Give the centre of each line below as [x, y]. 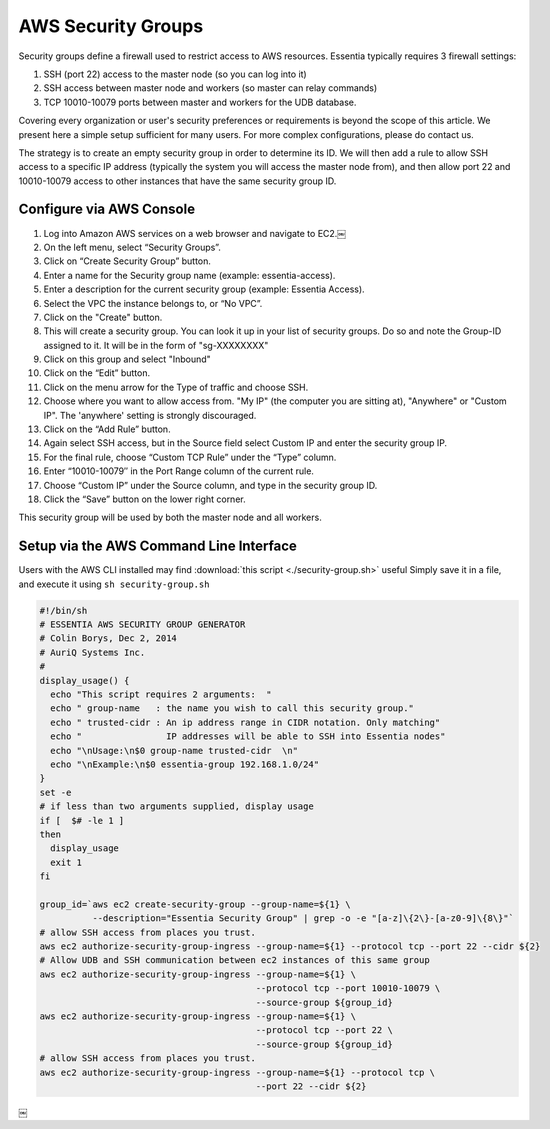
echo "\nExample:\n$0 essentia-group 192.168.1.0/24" [185, 764]
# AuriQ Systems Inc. [92, 652]
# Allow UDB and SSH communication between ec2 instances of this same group [234, 960]
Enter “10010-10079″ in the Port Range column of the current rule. [179, 471]
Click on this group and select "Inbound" [127, 359]
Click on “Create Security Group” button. [127, 261]
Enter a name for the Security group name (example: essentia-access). [189, 275]
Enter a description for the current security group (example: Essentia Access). [204, 289]
